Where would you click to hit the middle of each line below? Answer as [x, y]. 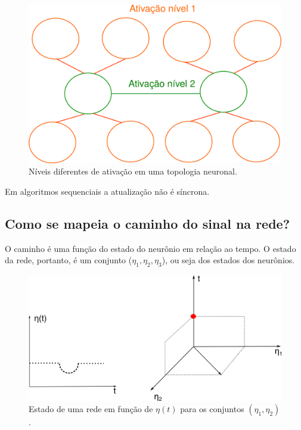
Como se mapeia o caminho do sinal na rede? [148, 223]
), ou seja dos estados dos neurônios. [228, 260]
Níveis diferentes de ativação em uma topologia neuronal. [133, 171]
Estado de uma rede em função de [91, 409]
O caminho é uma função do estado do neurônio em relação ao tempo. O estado [150, 248]
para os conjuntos [212, 409]
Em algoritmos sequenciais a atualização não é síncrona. [107, 191]
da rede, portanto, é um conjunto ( [69, 260]
